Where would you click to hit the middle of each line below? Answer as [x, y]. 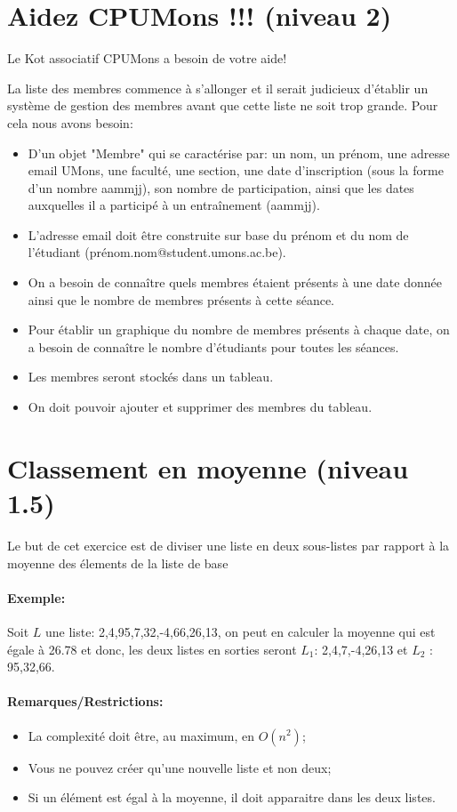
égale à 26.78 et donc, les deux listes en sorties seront [152, 649]
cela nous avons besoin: [70, 122]
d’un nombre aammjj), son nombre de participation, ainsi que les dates [221, 187]
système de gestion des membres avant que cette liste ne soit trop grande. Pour [223, 105]
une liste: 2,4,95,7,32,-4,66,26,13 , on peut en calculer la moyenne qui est [241, 631]
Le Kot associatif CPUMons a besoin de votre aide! [147, 58]
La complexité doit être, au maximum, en [141, 735]
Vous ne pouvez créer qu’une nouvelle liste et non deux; [180, 767]
